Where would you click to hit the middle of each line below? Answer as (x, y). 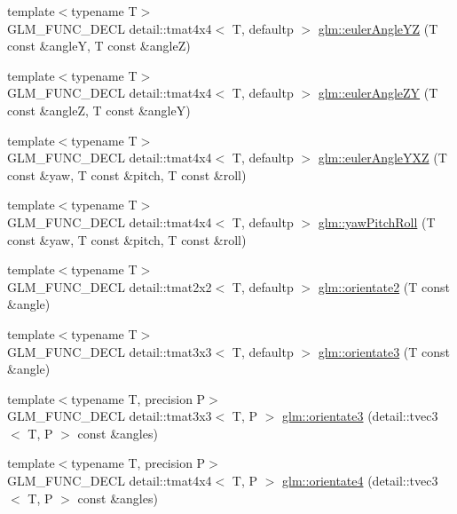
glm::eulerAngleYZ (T (378, 28)
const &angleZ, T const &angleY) (99, 110)
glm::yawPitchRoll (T (377, 221)
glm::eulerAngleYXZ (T (382, 158)
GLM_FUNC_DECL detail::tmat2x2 (110, 286)
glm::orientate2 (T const (384, 286)
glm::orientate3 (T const (384, 351)
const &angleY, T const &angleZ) (99, 46)
